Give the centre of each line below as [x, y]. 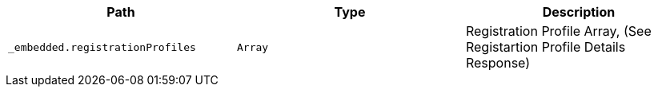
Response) [498, 63]
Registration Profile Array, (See [558, 31]
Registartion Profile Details [546, 47]
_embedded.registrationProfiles [102, 47]
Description [579, 12]
